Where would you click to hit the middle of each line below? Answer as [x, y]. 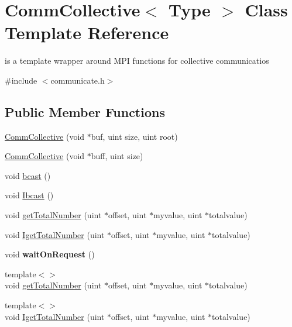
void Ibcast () [29, 195]
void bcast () [28, 175]
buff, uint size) [117, 156]
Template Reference [87, 32]
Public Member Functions [85, 111]
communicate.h [78, 80]
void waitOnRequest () [50, 254]
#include [21, 80]
